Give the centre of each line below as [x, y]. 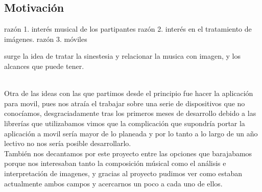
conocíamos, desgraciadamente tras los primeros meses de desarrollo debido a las [130, 113]
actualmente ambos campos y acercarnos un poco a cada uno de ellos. [113, 183]
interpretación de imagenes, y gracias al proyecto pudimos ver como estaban [123, 173]
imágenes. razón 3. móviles [46, 39]
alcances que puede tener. [44, 66]
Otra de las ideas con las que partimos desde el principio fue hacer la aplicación [129, 93]
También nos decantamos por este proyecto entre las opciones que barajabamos [128, 153]
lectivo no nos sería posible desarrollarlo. [68, 143]
